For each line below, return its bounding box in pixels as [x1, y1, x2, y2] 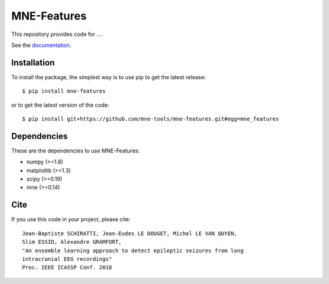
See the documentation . [11, 41, 72, 49]
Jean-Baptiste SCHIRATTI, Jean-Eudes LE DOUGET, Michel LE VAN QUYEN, [22, 230, 238, 237]
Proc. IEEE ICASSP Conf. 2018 [22, 264, 113, 271]
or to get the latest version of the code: [11, 101, 110, 108]
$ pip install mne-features [22, 88, 106, 94]
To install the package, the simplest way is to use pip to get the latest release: [11, 73, 207, 80]
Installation [11, 57, 55, 68]
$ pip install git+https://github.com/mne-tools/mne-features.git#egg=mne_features [22, 116, 280, 122]
